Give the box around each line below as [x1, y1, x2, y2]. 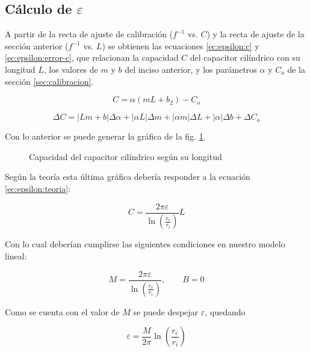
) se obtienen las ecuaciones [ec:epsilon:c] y [102, 39, 259, 52]
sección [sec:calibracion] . [5, 75, 94, 87]
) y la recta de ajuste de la [206, 28, 305, 40]
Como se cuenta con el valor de [5, 305, 120, 318]
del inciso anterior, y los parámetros [125, 63, 257, 75]
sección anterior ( [5, 39, 69, 52]
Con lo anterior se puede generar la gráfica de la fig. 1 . [5, 130, 206, 143]
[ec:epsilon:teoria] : [5, 182, 71, 194]
